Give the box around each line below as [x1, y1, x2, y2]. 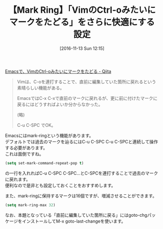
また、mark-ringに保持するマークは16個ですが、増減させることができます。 [5, 193, 157, 199]
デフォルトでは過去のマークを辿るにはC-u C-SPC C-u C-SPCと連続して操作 [5, 138, 158, 144]
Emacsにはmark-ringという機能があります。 [5, 133, 94, 138]
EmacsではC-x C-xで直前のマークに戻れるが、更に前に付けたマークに [17, 95, 158, 101]
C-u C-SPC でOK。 [17, 122, 56, 128]
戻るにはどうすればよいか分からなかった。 [17, 101, 103, 107]
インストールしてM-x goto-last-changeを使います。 [21, 218, 126, 224]
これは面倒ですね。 [5, 151, 44, 157]
